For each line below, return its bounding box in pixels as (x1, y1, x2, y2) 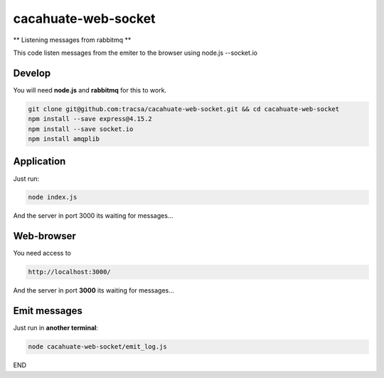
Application (13, 155, 66, 167)
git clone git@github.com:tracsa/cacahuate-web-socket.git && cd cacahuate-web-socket (28, 105, 340, 113)
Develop (13, 67, 51, 79)
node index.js (28, 193, 78, 201)
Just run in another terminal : (13, 324, 99, 332)
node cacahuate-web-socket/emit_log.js (28, 342, 167, 351)
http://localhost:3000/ (28, 268, 112, 276)
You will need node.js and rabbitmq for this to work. (13, 85, 167, 94)
